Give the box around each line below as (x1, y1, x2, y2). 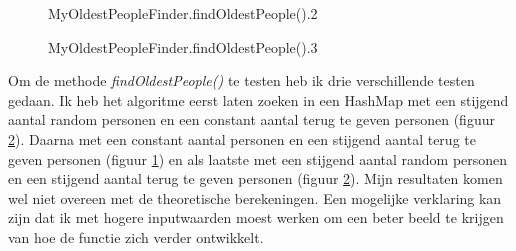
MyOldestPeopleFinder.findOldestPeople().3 (48, 36, 318, 57)
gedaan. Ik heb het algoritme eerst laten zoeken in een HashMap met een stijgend (8, 89, 509, 110)
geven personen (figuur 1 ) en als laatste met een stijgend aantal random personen (8, 148, 508, 169)
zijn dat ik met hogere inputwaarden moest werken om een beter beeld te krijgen (8, 207, 504, 228)
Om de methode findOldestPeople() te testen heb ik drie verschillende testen (8, 70, 475, 91)
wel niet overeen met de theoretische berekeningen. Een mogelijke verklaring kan (8, 187, 502, 208)
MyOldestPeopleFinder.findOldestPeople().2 (48, 3, 318, 23)
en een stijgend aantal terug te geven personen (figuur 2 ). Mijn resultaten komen (8, 168, 503, 189)
